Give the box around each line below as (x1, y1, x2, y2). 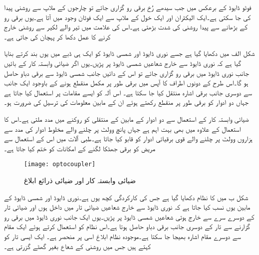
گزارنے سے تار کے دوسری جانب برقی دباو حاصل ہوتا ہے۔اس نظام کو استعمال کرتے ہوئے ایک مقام (4, 221, 250, 232)
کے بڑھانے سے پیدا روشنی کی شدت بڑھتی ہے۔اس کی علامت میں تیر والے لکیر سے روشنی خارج (4, 21, 248, 32)
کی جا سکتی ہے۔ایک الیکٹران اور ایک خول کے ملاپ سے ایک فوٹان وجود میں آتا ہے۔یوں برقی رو (4, 11, 251, 22)
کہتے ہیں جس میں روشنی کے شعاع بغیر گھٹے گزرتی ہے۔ (4, 241, 151, 251)
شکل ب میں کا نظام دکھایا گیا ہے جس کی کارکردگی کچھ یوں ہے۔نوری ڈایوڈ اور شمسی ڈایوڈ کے (4, 192, 249, 202)
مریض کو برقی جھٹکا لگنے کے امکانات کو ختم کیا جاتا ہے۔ (4, 143, 156, 153)
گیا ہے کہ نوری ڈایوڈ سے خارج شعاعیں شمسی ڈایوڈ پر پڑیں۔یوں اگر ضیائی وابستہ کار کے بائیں (4, 57, 241, 68)
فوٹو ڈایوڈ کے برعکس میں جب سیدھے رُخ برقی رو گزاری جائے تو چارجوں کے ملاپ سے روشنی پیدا (4, 2, 252, 12)
